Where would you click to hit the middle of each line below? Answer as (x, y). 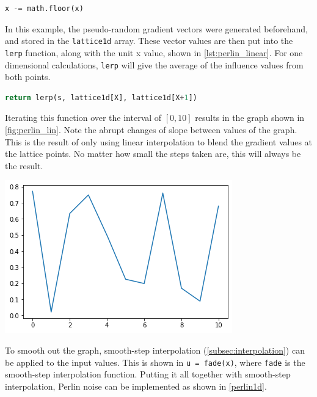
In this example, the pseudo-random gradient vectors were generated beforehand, (156, 28)
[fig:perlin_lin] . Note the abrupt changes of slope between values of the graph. (151, 129)
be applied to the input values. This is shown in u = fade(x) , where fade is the (155, 362)
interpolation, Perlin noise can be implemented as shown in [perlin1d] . (136, 386)
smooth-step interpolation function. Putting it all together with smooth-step (148, 374)
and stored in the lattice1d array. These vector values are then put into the (149, 41)
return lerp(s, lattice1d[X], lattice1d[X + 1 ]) (101, 97)
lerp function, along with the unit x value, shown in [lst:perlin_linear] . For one (154, 52)
